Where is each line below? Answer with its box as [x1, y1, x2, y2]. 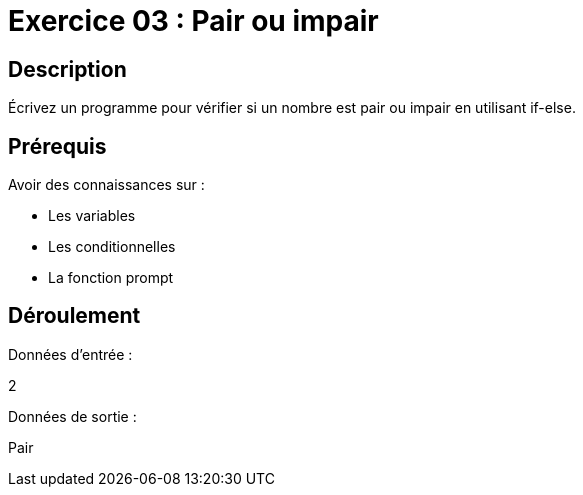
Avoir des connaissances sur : [8, 176, 205, 194]
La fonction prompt [48, 269, 174, 287]
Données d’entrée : [8, 345, 133, 363]
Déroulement [8, 303, 141, 329]
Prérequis [8, 133, 107, 159]
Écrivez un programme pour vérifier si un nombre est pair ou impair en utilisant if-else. [8, 99, 576, 117]
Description [8, 56, 127, 82]
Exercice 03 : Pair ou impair [8, 4, 379, 38]
